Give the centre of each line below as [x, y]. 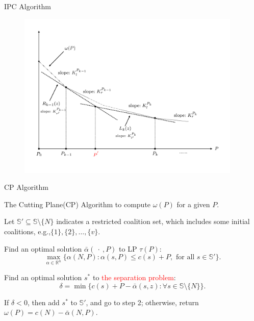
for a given [193, 204]
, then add [43, 302]
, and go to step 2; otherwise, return [142, 302]
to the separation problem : [134, 277]
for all [185, 257]
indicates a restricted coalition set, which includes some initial [153, 221]
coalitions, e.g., [28, 231]
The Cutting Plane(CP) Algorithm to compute [78, 204]
